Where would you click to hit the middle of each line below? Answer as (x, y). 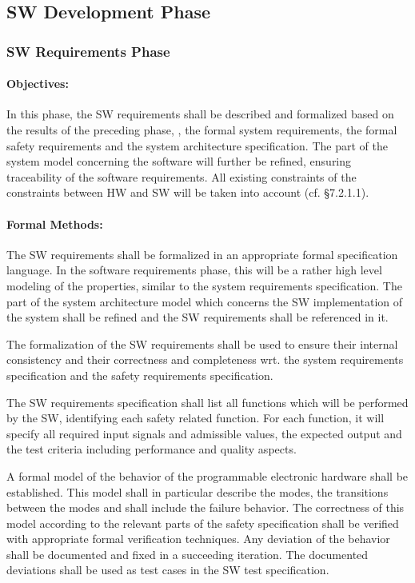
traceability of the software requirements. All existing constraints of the (182, 176)
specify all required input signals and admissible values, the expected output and (204, 433)
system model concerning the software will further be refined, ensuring (179, 161)
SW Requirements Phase (88, 51)
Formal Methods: (55, 224)
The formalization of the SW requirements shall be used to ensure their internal (202, 343)
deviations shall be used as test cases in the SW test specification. (168, 570)
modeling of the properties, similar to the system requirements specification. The (204, 285)
